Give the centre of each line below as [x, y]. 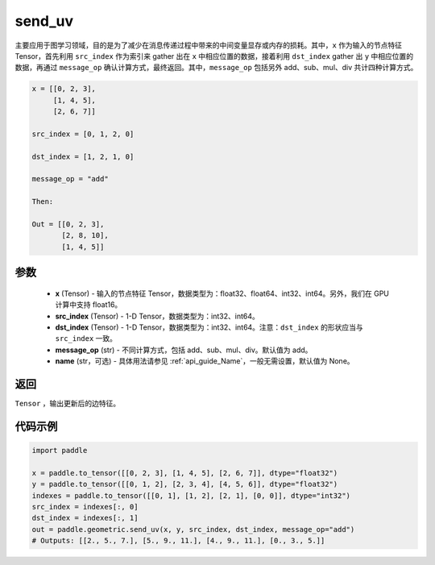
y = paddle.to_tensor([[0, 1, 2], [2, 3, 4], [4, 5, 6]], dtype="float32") [185, 484]
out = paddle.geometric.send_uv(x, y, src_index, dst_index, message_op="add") [193, 529]
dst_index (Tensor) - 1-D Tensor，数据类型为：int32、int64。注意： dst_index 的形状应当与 [209, 327]
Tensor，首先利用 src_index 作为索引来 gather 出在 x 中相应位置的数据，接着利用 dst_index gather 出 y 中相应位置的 [214, 56]
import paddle [60, 451]
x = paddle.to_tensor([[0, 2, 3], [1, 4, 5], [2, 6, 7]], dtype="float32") [185, 473]
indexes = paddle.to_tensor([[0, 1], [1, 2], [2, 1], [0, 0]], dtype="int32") [191, 495]
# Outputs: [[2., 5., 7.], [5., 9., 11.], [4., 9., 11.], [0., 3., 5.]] [178, 541]
